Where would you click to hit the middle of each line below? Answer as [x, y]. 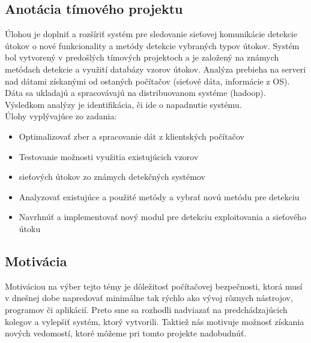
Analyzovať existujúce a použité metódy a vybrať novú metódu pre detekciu [159, 196]
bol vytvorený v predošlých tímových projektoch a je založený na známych [142, 57]
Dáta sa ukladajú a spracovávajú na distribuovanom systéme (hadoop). [135, 93]
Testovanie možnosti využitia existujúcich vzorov [109, 156]
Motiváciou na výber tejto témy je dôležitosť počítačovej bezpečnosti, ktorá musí [154, 286]
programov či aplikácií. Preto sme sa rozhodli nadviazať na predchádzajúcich [146, 309]
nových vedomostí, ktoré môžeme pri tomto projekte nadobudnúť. [126, 333]
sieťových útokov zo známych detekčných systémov [112, 177]
